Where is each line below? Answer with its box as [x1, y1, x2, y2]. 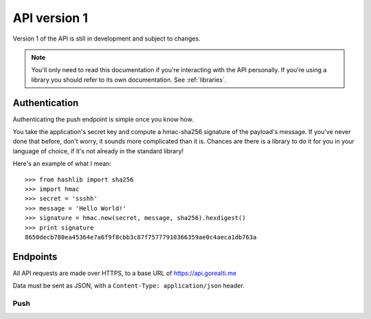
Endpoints [12, 251, 58, 263]
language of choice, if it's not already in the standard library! [12, 146, 184, 155]
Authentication [12, 97, 79, 109]
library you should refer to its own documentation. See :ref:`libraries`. [31, 76, 227, 84]
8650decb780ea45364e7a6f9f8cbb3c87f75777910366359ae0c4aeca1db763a [25, 233, 257, 241]
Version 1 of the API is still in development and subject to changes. [12, 34, 201, 43]
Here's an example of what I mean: [12, 159, 111, 168]
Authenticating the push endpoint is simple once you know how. [12, 115, 194, 123]
